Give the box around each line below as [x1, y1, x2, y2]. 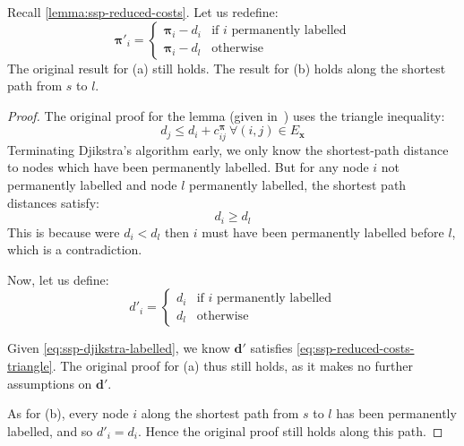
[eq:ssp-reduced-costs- [296, 339, 415, 357]
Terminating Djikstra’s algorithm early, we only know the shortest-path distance [7, 140, 449, 159]
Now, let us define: [7, 270, 109, 288]
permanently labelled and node [7, 175, 177, 193]
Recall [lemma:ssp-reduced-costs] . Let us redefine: [7, 3, 279, 21]
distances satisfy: [7, 193, 99, 211]
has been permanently [336, 404, 457, 423]
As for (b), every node [7, 404, 129, 423]
